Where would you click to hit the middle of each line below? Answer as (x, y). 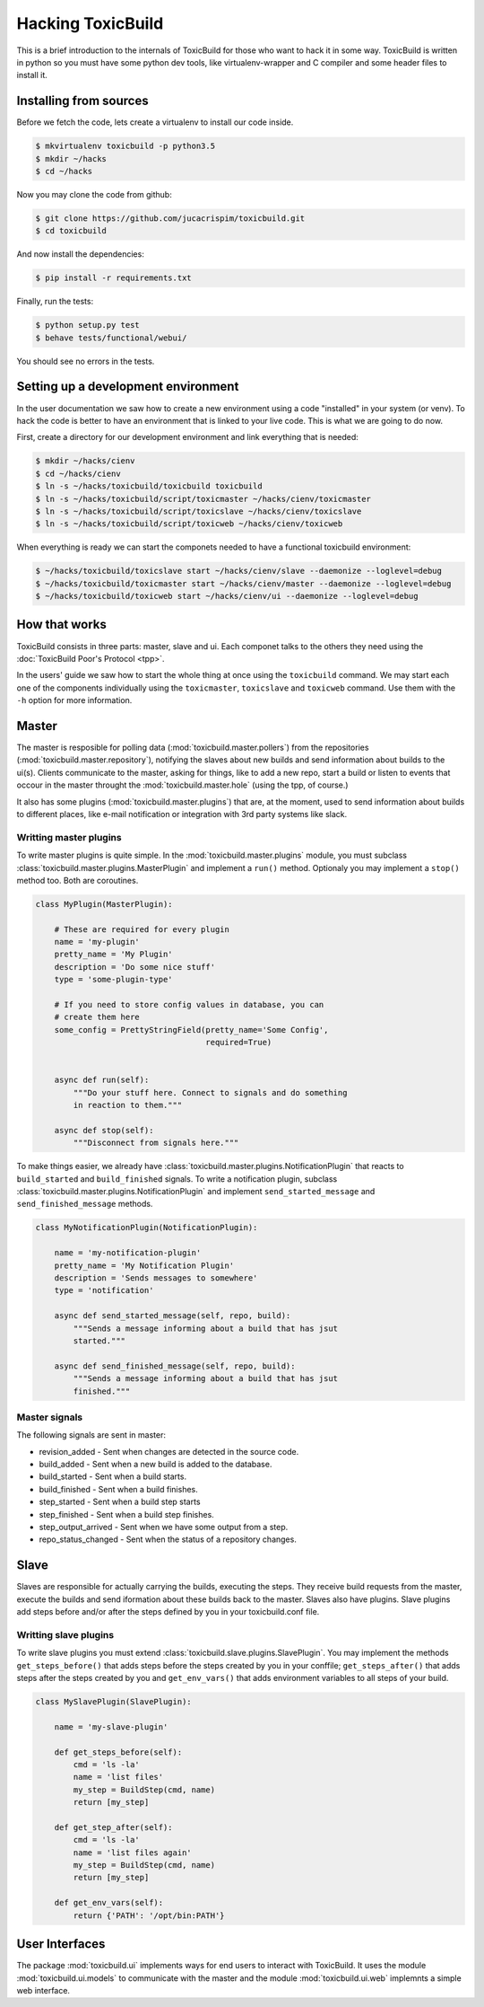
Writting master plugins (69, 837)
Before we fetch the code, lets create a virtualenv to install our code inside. (155, 122)
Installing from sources (82, 101)
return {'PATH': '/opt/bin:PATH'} (149, 1915)
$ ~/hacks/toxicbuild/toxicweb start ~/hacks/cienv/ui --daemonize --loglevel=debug (227, 596)
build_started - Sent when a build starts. (113, 1476)
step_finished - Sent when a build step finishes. (126, 1514)
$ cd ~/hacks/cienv (78, 473)
